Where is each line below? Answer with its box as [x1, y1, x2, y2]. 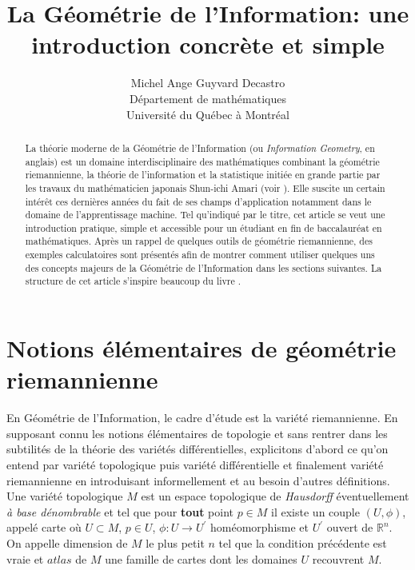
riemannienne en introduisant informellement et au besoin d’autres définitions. [6, 472, 390, 488]
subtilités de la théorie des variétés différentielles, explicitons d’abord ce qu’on [6, 440, 389, 457]
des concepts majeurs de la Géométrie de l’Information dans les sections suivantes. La [25, 261, 382, 274]
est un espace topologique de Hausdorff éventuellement [141, 488, 409, 504]
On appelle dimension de [6, 534, 128, 551]
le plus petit [146, 534, 205, 551]
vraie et [6, 550, 44, 567]
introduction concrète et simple [31, 28, 385, 61]
